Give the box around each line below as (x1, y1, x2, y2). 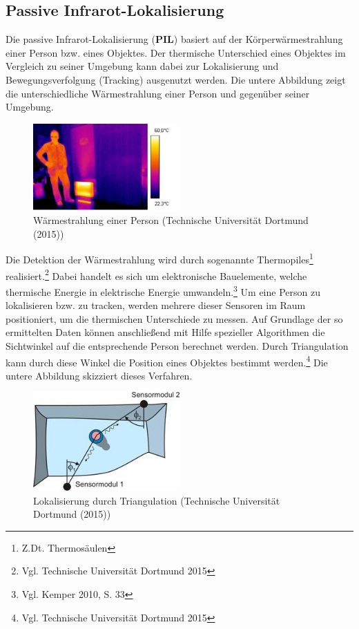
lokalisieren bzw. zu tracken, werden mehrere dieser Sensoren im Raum (6, 298, 306, 312)
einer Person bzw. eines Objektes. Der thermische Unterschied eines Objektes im (6, 45, 346, 59)
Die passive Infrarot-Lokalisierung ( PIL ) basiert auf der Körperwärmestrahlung (6, 32, 343, 46)
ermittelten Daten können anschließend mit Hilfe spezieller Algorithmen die (6, 325, 325, 339)
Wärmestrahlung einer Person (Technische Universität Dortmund (33, 213, 309, 227)
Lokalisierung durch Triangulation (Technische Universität (33, 493, 280, 507)
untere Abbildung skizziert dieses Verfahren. (6, 368, 193, 382)
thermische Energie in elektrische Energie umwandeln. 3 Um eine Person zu (6, 282, 320, 299)
